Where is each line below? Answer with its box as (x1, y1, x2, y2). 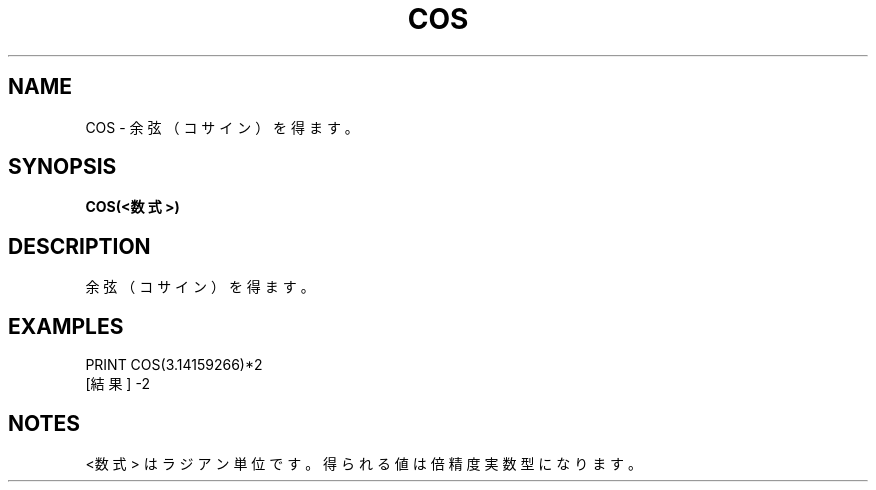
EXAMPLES (8, 313, 124, 339)
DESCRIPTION (8, 233, 151, 259)
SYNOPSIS (8, 154, 117, 180)
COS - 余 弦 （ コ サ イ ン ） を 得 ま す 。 (85, 118, 359, 136)
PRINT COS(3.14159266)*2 (85, 356, 263, 374)
